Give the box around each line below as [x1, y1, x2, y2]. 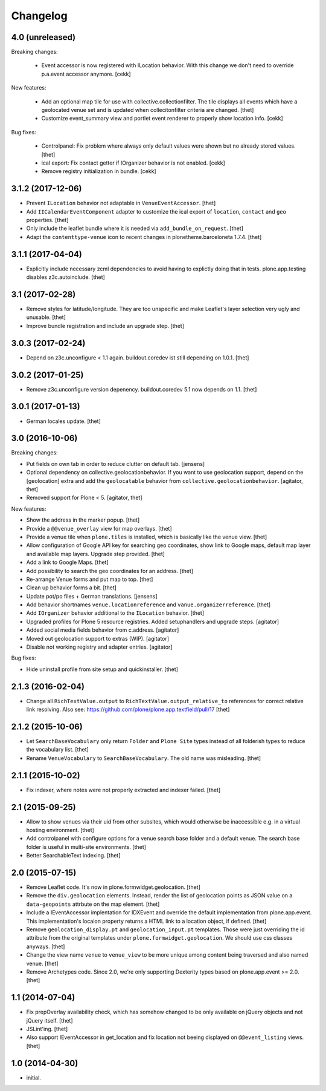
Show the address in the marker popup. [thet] [26, 516, 140, 523]
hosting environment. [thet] [26, 827, 95, 833]
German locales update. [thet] [26, 418, 101, 425]
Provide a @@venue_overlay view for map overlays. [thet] [26, 525, 172, 532]
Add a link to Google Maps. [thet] [26, 559, 109, 566]
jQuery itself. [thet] [26, 1017, 73, 1024]
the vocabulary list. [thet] [26, 746, 89, 753]
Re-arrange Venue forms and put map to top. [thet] [26, 575, 153, 583]
